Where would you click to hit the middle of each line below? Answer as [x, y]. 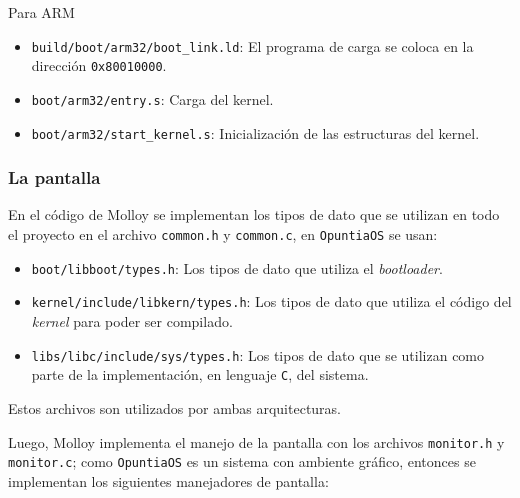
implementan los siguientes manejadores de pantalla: [168, 480]
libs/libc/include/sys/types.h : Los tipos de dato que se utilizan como [258, 354]
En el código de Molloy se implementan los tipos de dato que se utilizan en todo [254, 214]
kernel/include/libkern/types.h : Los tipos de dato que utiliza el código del [271, 301]
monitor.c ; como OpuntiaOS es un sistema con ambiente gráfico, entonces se [242, 461]
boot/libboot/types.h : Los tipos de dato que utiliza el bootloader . [237, 267]
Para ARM [41, 12]
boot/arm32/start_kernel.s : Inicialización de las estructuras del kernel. [255, 132]
